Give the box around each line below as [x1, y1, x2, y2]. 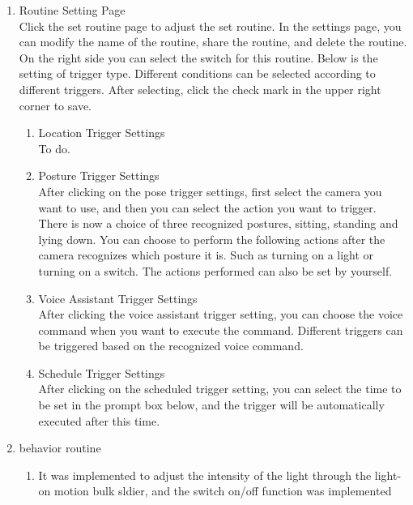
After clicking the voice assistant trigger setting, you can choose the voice [38, 306, 403, 323]
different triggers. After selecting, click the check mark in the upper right [19, 80, 381, 97]
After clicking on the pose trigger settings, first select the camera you [38, 182, 382, 199]
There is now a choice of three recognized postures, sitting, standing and [38, 215, 398, 232]
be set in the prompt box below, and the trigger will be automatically [38, 396, 385, 413]
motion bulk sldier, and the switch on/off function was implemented [54, 482, 392, 499]
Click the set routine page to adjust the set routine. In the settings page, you [19, 17, 402, 34]
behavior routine [19, 439, 101, 456]
